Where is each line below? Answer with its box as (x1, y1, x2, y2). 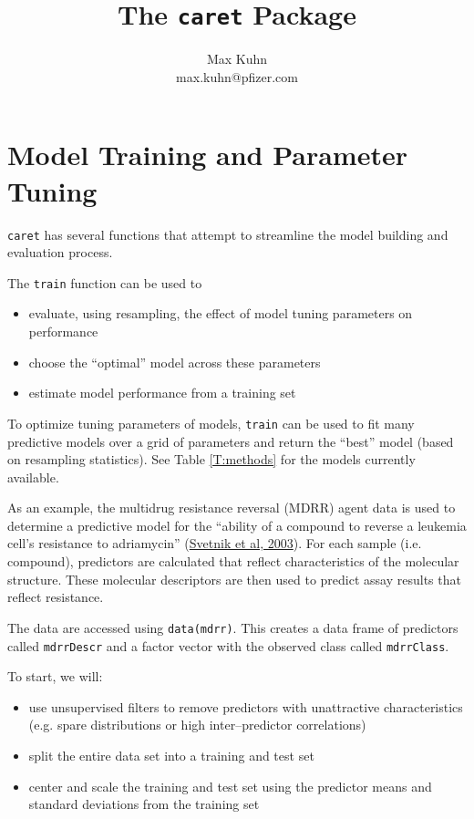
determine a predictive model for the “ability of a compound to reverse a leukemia (7, 515, 467, 534)
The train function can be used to (7, 273, 202, 292)
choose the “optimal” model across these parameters (28, 352, 321, 371)
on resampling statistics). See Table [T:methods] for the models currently (7, 450, 416, 469)
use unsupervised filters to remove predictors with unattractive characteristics (28, 697, 463, 716)
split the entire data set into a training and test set (28, 745, 314, 764)
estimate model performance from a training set (28, 383, 296, 402)
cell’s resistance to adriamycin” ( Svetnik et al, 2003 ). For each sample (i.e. (7, 534, 422, 553)
